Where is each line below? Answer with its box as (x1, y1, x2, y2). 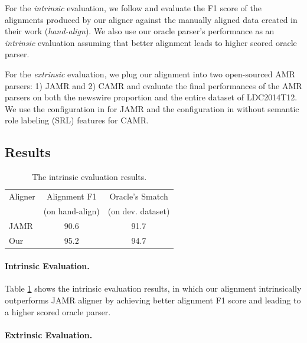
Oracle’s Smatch (109, 190, 168, 202)
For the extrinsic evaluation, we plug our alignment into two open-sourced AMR (5, 67, 295, 80)
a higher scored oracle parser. (5, 305, 111, 318)
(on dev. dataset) (107, 204, 170, 217)
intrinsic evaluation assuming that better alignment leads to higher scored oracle (5, 36, 297, 48)
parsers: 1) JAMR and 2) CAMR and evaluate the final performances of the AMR (5, 79, 302, 92)
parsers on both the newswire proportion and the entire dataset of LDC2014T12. (5, 91, 298, 103)
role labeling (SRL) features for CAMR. (5, 114, 149, 126)
